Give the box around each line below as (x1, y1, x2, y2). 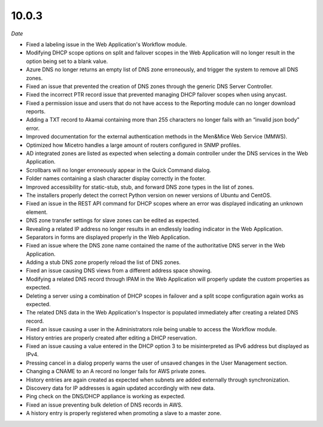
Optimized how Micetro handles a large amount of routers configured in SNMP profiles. (26, 141, 241, 149)
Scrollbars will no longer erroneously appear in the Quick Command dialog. (26, 166, 212, 174)
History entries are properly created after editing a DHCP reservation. (26, 334, 197, 341)
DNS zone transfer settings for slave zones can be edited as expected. (26, 217, 200, 224)
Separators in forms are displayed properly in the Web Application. (26, 234, 191, 241)
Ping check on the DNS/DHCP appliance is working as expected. (26, 393, 185, 400)
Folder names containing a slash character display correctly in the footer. (26, 175, 206, 182)
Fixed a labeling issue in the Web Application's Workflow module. (26, 41, 187, 48)
